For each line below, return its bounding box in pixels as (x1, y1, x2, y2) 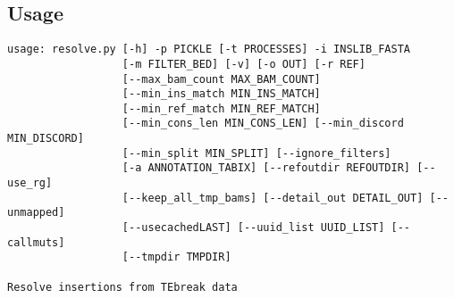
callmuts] (7, 236, 65, 249)
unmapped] (7, 206, 65, 219)
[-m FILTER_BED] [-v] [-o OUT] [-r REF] (122, 57, 366, 70)
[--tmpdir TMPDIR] (122, 251, 231, 264)
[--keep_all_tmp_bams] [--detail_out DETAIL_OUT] (122, 191, 424, 204)
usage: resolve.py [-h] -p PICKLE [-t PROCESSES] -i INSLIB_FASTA (7, 43, 411, 56)
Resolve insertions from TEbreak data (7, 280, 238, 294)
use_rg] (7, 177, 53, 190)
